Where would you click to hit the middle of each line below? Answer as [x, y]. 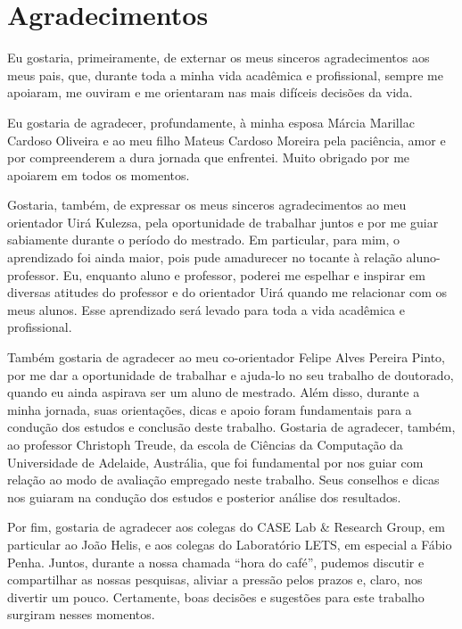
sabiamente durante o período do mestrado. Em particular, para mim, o [204, 240]
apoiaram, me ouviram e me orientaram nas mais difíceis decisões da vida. [210, 92]
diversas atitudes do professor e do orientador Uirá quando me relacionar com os [227, 292]
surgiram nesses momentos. [81, 614]
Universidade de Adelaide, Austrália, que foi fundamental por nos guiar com [215, 462]
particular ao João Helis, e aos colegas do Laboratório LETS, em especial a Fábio [230, 544]
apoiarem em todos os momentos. [99, 174]
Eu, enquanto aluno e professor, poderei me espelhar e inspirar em [244, 274]
